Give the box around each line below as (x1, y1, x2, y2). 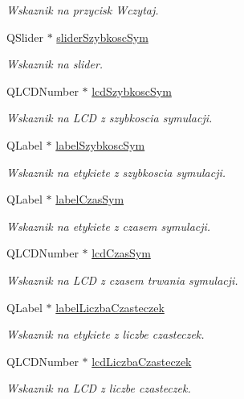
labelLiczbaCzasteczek (55, 298, 165, 315)
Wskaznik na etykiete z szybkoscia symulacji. (6, 163, 226, 180)
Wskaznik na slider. (6, 56, 104, 72)
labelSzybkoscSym (55, 136, 145, 153)
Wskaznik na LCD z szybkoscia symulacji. (6, 109, 213, 126)
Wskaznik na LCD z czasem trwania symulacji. (6, 271, 238, 288)
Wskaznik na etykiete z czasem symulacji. (6, 217, 211, 234)
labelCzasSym (55, 191, 124, 208)
